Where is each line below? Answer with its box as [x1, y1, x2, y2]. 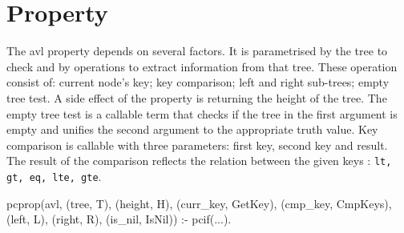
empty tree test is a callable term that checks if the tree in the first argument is [6, 105, 398, 122]
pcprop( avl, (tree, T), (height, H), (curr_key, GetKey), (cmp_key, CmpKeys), [6, 195, 392, 211]
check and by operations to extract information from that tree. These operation [6, 58, 398, 74]
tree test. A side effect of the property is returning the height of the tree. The [6, 89, 387, 106]
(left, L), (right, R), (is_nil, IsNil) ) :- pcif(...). [6, 211, 232, 227]
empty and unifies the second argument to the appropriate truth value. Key [6, 121, 378, 138]
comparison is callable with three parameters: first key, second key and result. [6, 136, 388, 153]
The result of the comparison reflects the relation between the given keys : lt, [6, 152, 392, 169]
